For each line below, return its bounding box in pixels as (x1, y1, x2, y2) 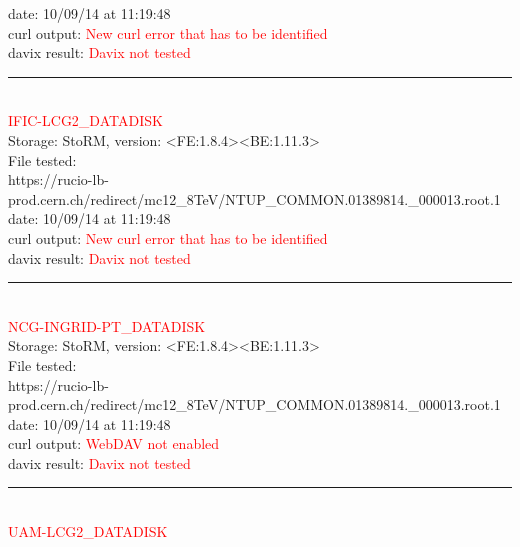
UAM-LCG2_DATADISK (8, 521, 168, 542)
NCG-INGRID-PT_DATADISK (8, 315, 206, 336)
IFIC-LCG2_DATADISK (8, 110, 163, 131)
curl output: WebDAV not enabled (8, 433, 220, 454)
